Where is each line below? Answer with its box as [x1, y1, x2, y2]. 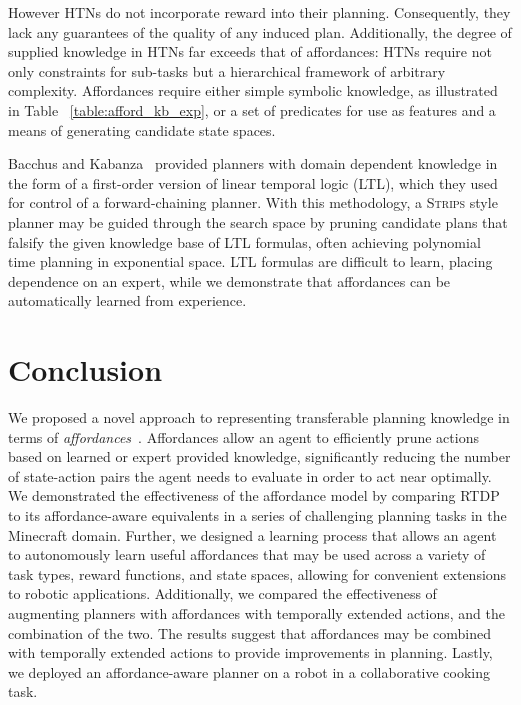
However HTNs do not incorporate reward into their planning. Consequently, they [8, 2, 511, 22]
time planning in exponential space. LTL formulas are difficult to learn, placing [8, 251, 493, 272]
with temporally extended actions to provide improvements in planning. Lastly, [8, 642, 493, 663]
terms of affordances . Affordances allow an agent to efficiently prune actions [8, 426, 479, 447]
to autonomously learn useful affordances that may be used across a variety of [8, 544, 486, 565]
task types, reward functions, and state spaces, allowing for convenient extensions [8, 563, 507, 584]
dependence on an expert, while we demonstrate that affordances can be [8, 270, 451, 291]
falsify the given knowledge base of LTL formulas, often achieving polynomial [8, 231, 481, 252]
